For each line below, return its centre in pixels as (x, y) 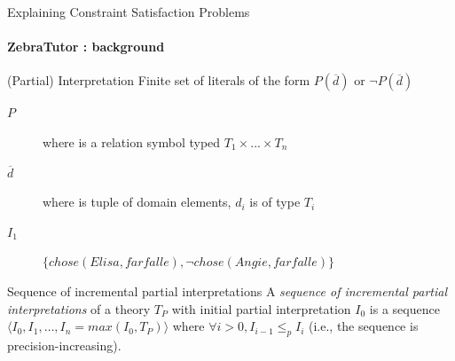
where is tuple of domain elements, (137, 202)
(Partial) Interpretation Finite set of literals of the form (159, 80)
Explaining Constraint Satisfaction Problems (129, 12)
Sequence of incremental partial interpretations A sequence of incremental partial (227, 290)
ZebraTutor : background (86, 47)
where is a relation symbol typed (132, 141)
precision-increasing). (64, 345)
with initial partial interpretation (261, 308)
